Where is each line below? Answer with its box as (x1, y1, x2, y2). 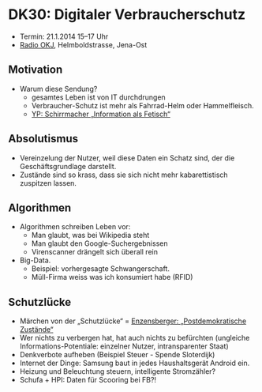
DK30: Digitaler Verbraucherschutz (8, 6, 246, 24)
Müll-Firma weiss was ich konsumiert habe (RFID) (31, 273, 193, 282)
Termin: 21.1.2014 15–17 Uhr (19, 32, 109, 41)
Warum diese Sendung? (19, 84, 98, 93)
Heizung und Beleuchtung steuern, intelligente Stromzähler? (19, 367, 215, 376)
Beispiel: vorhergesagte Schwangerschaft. (31, 264, 170, 273)
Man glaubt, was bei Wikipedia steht (31, 231, 150, 240)
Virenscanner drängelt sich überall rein (31, 247, 158, 257)
